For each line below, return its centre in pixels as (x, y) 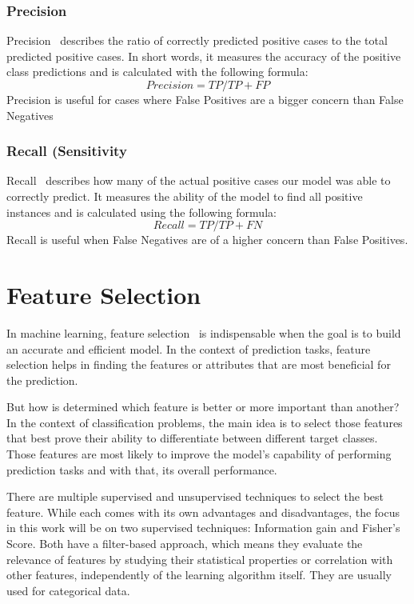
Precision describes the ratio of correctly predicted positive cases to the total (197, 40)
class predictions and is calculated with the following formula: (157, 72)
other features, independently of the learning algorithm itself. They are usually (199, 575)
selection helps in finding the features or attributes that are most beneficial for (199, 364)
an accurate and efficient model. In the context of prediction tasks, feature (189, 348)
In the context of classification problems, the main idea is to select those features (205, 422)
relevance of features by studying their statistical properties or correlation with (200, 559)
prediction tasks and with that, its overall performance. (142, 469)
